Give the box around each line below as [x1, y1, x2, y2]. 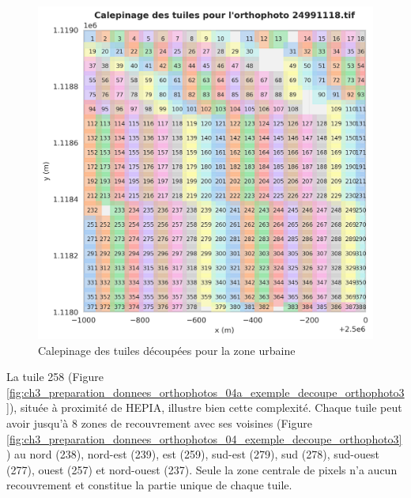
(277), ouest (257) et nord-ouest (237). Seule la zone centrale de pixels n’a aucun [6, 461, 398, 477]
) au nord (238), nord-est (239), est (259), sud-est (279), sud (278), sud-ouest [6, 446, 379, 462]
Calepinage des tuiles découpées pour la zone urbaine [38, 341, 296, 358]
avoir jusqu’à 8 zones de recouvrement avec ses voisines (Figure [6, 415, 312, 432]
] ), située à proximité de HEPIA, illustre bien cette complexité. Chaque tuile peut [6, 399, 402, 416]
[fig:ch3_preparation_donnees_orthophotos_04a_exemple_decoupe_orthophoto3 [6, 383, 405, 400]
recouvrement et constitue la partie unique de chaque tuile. [6, 477, 292, 493]
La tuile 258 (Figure [6, 368, 104, 385]
